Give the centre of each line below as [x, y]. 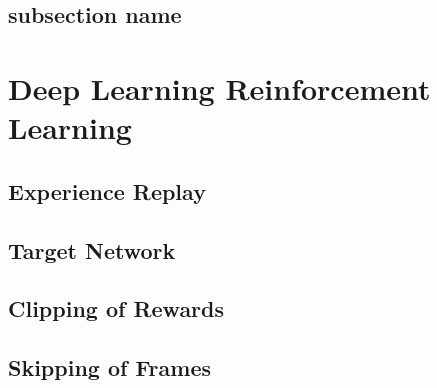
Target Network [92, 249]
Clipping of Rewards [116, 308]
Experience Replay [107, 190]
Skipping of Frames [110, 367]
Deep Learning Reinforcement [219, 87]
